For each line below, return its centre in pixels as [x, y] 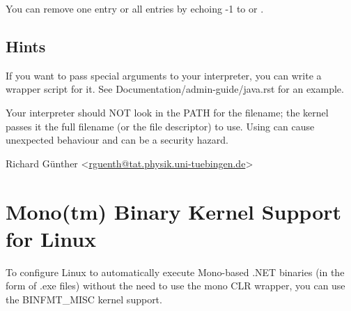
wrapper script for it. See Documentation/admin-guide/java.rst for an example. [175, 89]
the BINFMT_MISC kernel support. [84, 299]
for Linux [51, 238]
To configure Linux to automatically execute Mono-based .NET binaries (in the [175, 272]
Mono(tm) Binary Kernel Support [174, 211]
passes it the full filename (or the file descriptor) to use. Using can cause [160, 126]
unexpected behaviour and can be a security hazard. [117, 140]
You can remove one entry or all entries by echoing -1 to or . [135, 8]
